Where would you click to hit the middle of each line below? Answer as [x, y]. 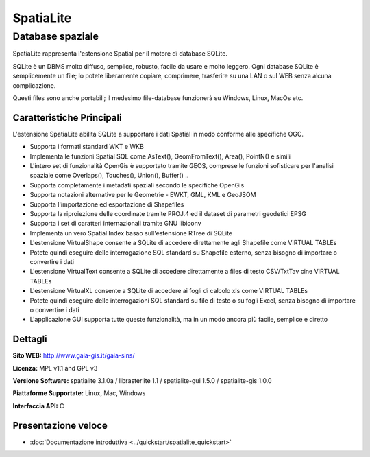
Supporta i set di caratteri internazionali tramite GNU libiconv [115, 224]
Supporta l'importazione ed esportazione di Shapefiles [107, 204]
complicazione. [34, 85]
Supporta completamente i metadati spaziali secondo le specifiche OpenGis [137, 185]
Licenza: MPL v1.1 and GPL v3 [55, 368]
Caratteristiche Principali [67, 118]
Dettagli [30, 339]
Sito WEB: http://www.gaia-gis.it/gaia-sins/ [74, 355]
